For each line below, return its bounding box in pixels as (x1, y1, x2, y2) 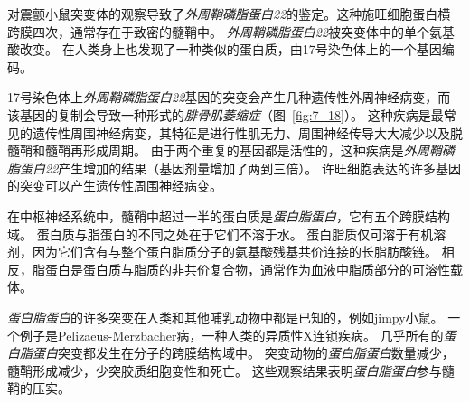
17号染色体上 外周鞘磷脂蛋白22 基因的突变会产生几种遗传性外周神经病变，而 (7, 88, 451, 107)
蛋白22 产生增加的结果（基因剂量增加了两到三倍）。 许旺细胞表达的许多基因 (19, 158, 461, 177)
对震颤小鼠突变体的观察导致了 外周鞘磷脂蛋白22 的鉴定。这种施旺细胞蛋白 (7, 5, 438, 23)
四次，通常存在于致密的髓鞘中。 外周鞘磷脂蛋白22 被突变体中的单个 (32, 22, 429, 41)
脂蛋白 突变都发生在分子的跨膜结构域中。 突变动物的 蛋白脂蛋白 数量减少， (19, 343, 455, 362)
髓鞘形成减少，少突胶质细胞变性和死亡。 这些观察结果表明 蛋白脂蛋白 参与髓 (7, 360, 455, 379)
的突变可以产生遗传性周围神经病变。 (7, 176, 222, 195)
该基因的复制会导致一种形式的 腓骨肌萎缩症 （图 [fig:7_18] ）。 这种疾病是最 (7, 105, 444, 124)
